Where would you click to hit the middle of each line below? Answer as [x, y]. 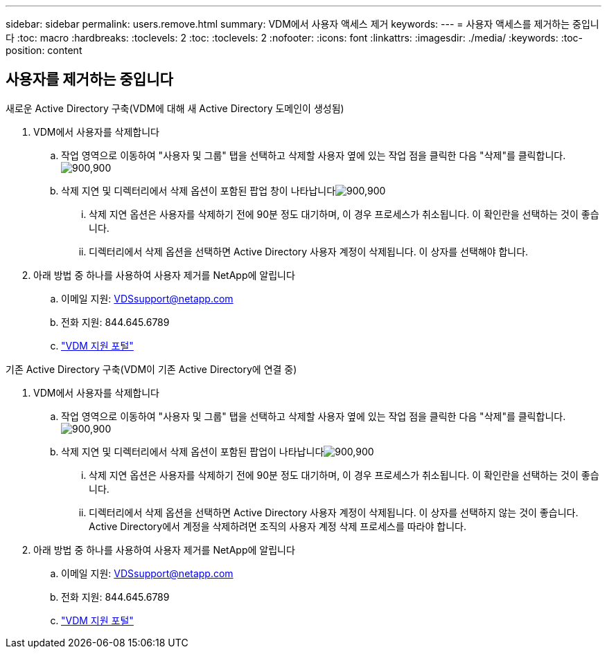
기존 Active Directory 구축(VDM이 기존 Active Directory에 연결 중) [151, 369]
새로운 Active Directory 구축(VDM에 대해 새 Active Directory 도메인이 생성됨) [175, 108]
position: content [44, 50]
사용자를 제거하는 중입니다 [89, 80]
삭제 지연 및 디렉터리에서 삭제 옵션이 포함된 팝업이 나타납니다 [193, 451]
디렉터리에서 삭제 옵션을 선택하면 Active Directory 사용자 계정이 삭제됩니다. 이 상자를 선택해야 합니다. [309, 251]
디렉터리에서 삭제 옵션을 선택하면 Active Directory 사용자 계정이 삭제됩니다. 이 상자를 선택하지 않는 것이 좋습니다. [334, 512]
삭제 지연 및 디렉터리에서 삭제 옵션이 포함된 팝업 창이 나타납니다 [199, 190]
